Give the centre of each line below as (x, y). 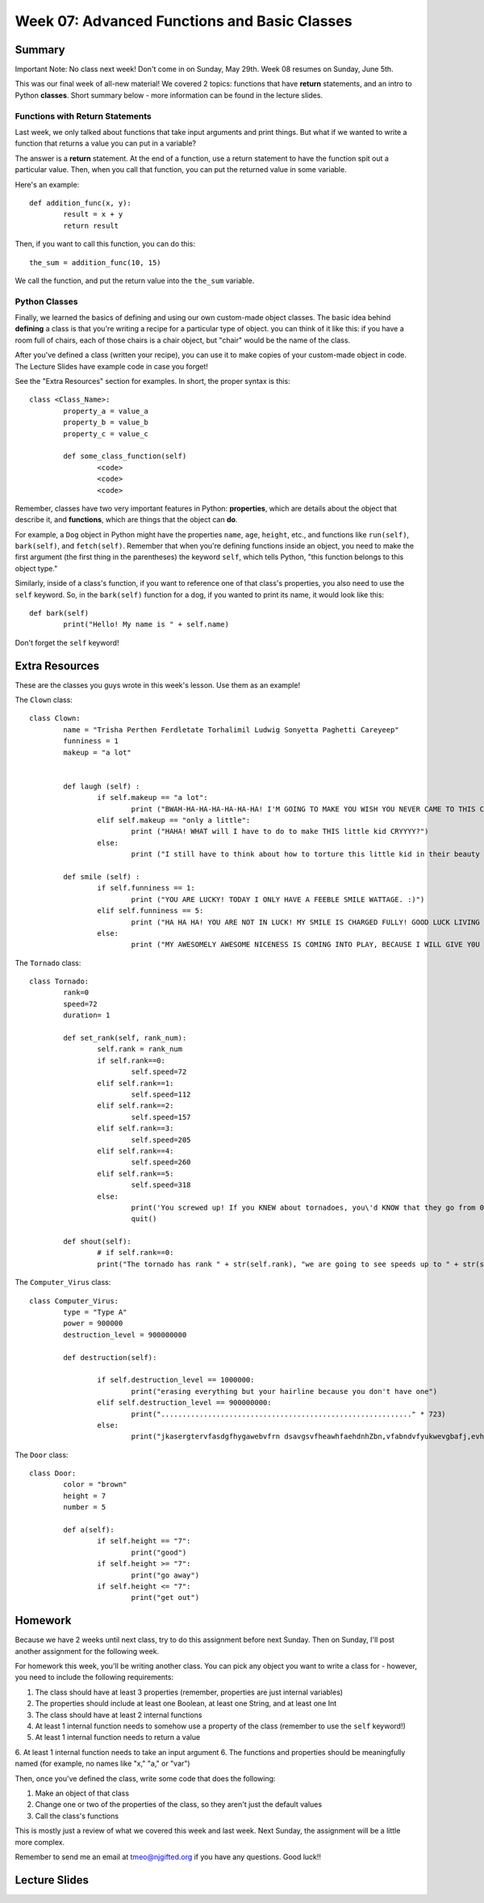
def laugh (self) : (102, 786)
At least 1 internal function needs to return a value (118, 1737)
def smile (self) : (102, 876)
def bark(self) (59, 613)
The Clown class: (44, 700)
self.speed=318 (161, 1185)
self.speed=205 (161, 1140)
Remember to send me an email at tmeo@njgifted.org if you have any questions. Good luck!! (168, 1857)
